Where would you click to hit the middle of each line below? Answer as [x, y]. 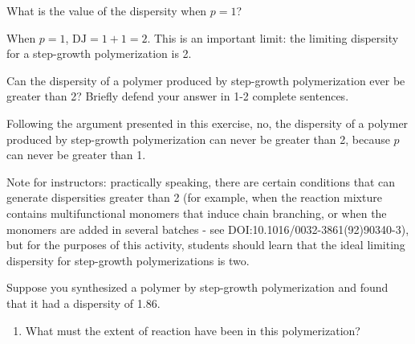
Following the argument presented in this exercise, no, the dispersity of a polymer [207, 123]
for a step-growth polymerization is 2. [99, 53]
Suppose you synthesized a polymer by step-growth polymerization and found [197, 287]
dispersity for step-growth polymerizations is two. [128, 260]
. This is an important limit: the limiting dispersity [273, 37]
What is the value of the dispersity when [107, 10]
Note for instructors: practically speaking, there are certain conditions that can [201, 181]
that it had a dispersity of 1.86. [83, 303]
